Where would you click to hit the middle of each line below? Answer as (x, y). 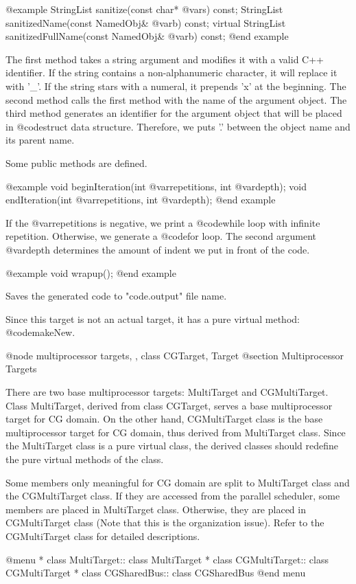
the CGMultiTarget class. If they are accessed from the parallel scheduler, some (173, 496)
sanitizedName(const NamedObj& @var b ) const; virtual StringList (146, 22)
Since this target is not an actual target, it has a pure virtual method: (153, 318)
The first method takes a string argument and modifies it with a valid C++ (165, 59)
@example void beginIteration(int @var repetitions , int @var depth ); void (156, 186)
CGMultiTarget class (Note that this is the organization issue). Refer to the (165, 523)
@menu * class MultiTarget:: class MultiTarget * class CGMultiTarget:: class (167, 559)
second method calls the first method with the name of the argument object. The (176, 99)
